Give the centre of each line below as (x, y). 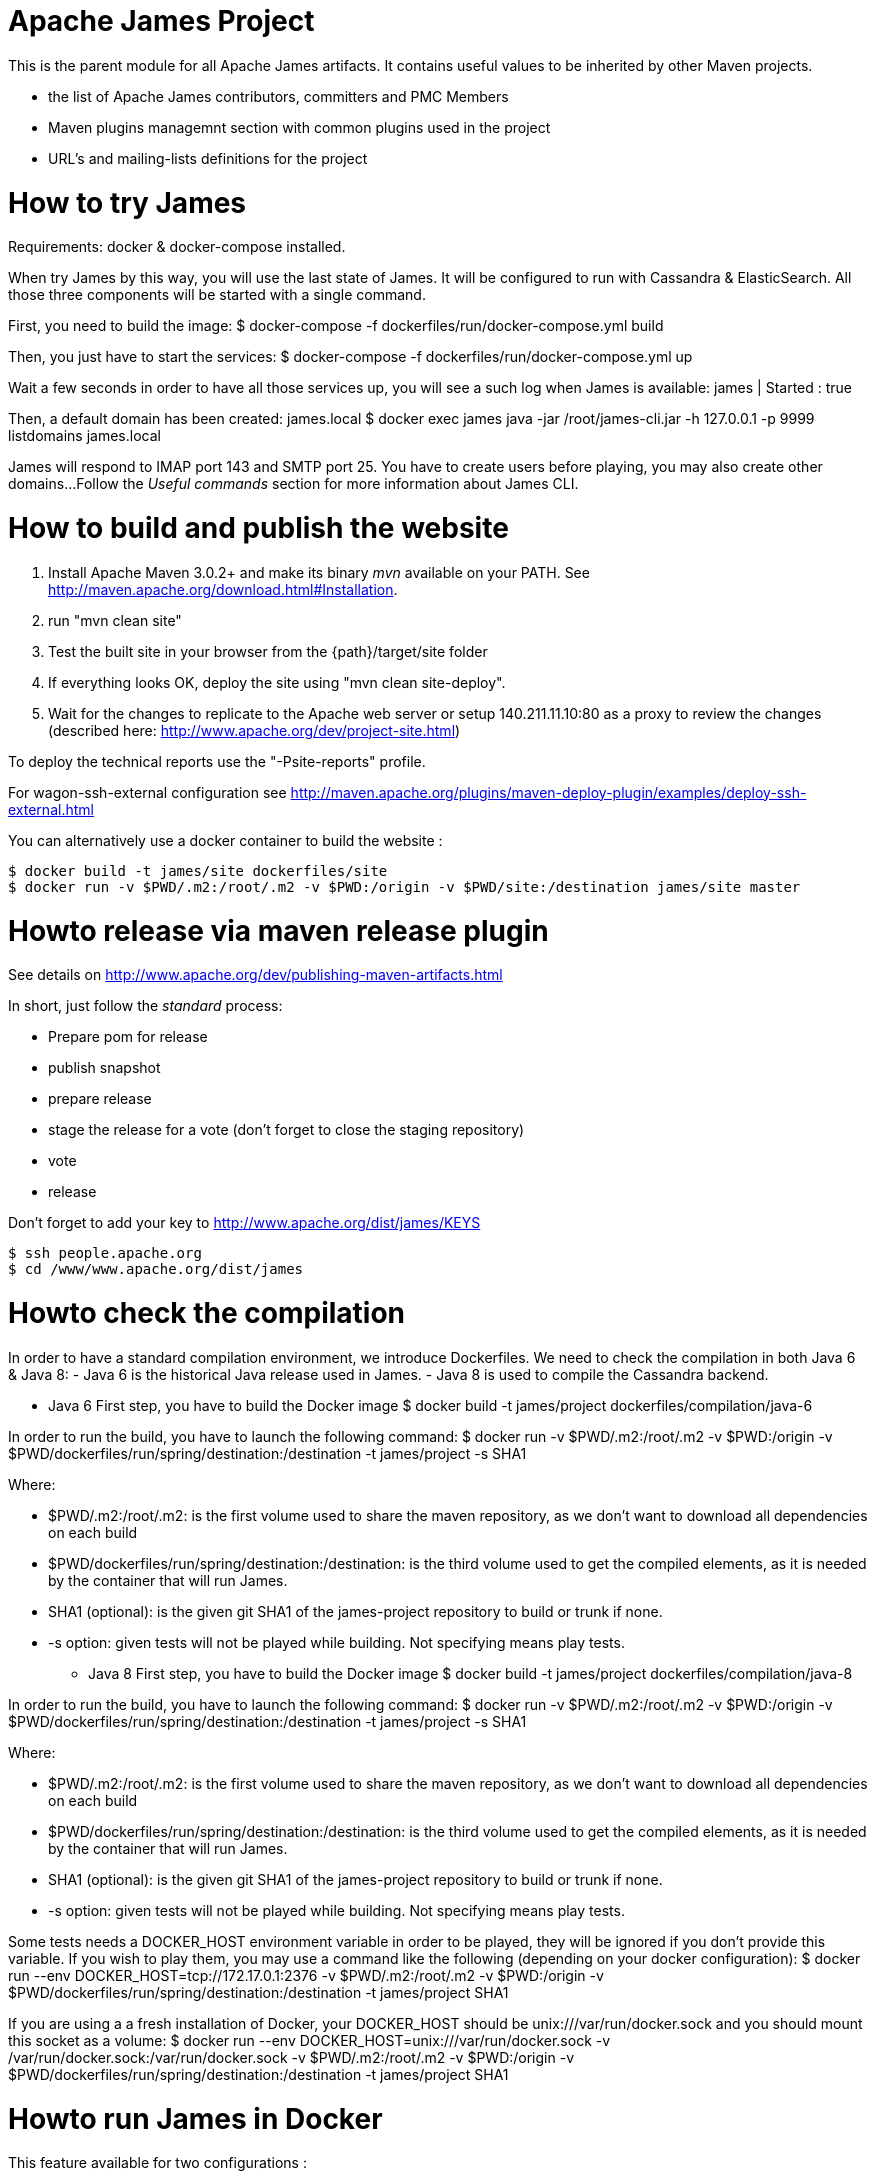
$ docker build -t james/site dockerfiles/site (198, 870)
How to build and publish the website (258, 528)
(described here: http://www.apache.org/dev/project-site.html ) (254, 730)
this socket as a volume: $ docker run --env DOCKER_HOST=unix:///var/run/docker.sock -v (309, 2040)
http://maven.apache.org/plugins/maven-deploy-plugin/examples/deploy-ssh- (548, 792)
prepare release (100, 1099)
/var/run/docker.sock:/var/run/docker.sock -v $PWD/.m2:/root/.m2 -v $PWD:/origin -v (291, 2057)
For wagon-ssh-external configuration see (147, 792)
